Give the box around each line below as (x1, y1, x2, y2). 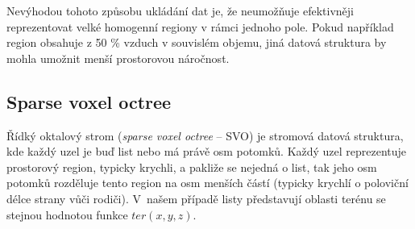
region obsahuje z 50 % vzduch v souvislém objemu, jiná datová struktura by (6, 34, 387, 51)
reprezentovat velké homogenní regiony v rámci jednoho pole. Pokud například (6, 18, 394, 35)
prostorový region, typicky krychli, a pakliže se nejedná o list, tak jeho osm (6, 158, 377, 175)
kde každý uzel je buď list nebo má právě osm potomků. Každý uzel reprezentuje (6, 143, 407, 160)
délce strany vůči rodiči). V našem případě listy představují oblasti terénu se (6, 189, 386, 206)
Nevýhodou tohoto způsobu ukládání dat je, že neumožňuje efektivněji (6, 2, 355, 19)
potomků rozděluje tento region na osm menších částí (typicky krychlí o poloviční (6, 174, 409, 191)
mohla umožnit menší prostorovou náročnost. (6, 49, 230, 66)
